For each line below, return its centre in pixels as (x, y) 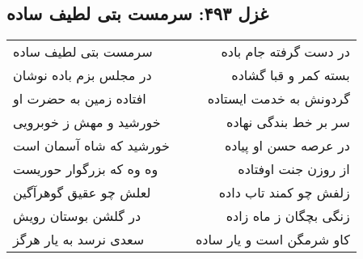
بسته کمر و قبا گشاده (291, 75)
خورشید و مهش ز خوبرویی (87, 122)
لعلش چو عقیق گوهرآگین (82, 193)
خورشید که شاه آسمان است (91, 146)
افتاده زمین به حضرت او (80, 99)
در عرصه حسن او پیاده (287, 146)
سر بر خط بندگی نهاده (288, 122)
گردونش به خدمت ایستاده (279, 99)
